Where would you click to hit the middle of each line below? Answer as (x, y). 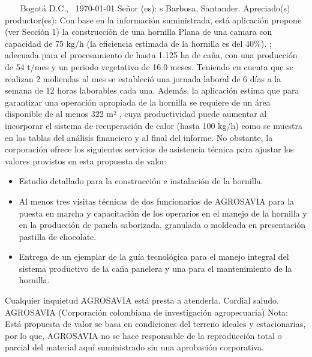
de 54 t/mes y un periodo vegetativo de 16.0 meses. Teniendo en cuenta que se (149, 66)
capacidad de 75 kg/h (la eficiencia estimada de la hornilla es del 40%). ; (138, 43)
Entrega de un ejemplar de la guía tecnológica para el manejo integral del (154, 256)
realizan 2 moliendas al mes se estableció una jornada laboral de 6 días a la (143, 78)
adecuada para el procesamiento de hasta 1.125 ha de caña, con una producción (151, 55)
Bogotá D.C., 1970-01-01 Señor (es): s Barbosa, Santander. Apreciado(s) (155, 8)
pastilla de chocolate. (58, 236)
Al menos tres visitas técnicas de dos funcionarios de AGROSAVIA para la (157, 201)
